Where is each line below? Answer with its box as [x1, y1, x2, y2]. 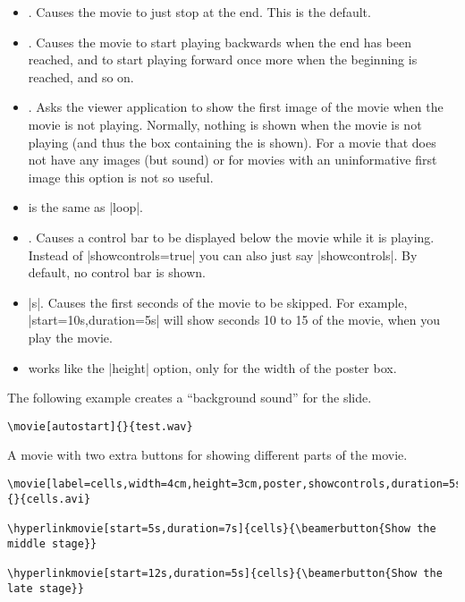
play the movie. [28, 327, 113, 346]
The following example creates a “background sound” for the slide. [7, 388, 372, 407]
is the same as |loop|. [28, 198, 143, 216]
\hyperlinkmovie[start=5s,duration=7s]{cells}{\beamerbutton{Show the [7, 521, 436, 535]
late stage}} [7, 581, 84, 595]
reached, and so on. [28, 67, 134, 86]
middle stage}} [7, 537, 97, 550]
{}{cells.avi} [7, 492, 91, 505]
